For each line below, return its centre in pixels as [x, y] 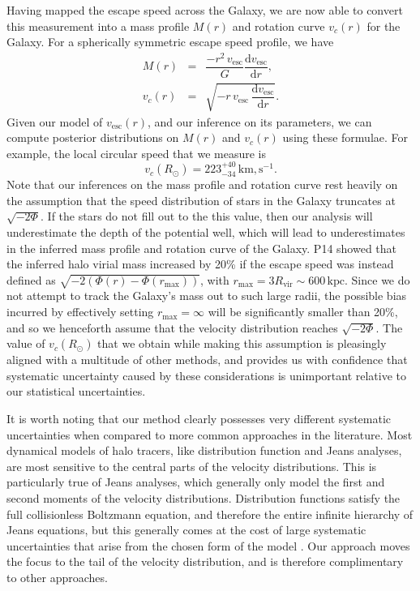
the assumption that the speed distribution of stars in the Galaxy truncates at [201, 200]
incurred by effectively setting [80, 312]
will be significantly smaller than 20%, [303, 312]
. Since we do [377, 279]
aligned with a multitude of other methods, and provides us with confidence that [207, 360]
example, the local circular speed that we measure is [136, 153]
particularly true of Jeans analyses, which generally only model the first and [196, 482]
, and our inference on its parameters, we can [260, 121]
